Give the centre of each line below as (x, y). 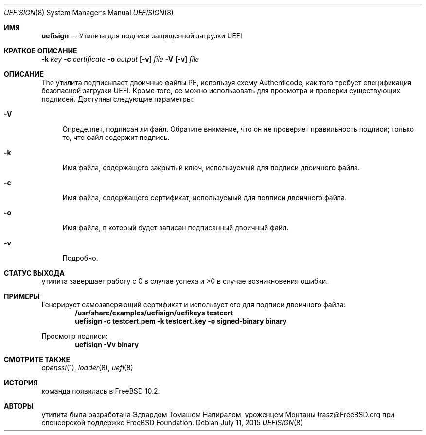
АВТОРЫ (19, 406)
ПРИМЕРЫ (22, 296)
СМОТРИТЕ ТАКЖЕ (37, 359)
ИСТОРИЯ (21, 383)
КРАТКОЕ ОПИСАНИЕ (41, 51)
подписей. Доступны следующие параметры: (118, 99)
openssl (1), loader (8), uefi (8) (87, 368)
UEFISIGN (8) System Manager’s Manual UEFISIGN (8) (89, 12)
